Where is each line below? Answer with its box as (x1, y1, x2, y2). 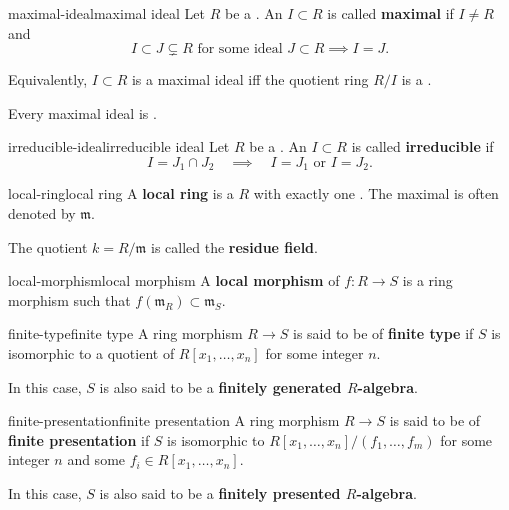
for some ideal (197, 42, 283, 57)
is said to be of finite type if (292, 323, 474, 344)
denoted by (8, 203, 76, 224)
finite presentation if (8, 429, 150, 450)
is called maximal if (327, 3, 454, 23)
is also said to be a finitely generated (99, 376, 342, 397)
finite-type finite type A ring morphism (8, 323, 243, 344)
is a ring (402, 270, 453, 291)
